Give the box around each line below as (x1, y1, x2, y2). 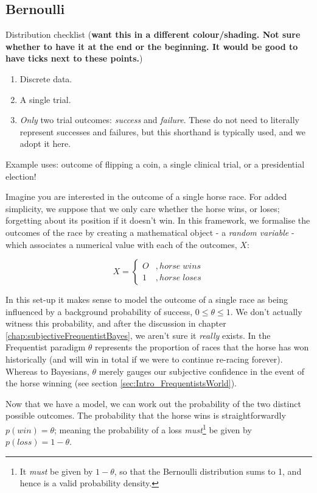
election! (5, 169, 37, 182)
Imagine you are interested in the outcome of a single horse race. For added (5, 190, 287, 203)
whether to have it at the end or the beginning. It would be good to (5, 40, 298, 52)
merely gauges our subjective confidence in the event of (99, 364, 305, 377)
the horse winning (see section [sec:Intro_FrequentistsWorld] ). (5, 377, 237, 389)
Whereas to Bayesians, (5, 364, 89, 377)
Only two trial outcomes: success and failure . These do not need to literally (19, 113, 299, 126)
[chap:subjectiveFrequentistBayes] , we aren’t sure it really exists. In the (5, 328, 271, 341)
